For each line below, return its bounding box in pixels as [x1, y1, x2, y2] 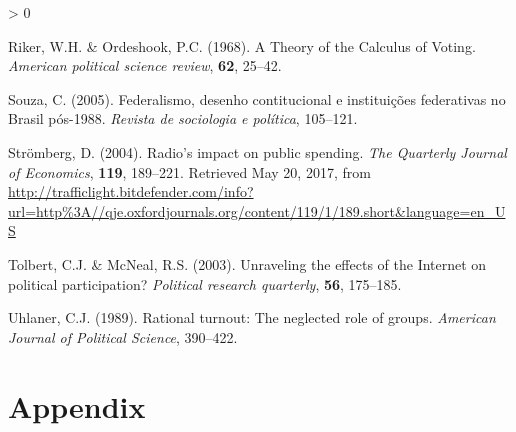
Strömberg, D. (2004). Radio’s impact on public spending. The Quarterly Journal [8, 141, 507, 162]
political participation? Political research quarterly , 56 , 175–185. [8, 273, 402, 294]
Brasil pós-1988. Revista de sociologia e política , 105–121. [8, 108, 358, 129]
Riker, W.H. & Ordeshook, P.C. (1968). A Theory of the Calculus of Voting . [8, 35, 476, 56]
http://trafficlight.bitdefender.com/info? [8, 181, 254, 202]
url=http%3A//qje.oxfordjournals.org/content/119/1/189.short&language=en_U [8, 200, 506, 221]
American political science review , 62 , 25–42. [8, 55, 282, 76]
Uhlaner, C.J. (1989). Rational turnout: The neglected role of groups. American [8, 307, 496, 328]
